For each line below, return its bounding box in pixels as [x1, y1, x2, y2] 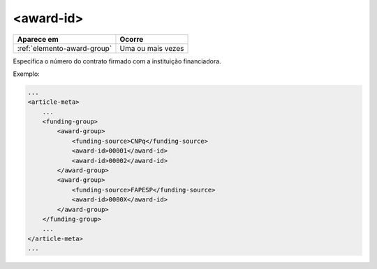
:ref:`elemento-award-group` [17, 43, 112, 53]
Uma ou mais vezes [119, 43, 184, 53]
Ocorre [119, 34, 144, 44]
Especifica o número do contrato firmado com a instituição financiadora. [13, 56, 221, 66]
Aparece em [17, 34, 59, 44]
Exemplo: [13, 70, 40, 78]
